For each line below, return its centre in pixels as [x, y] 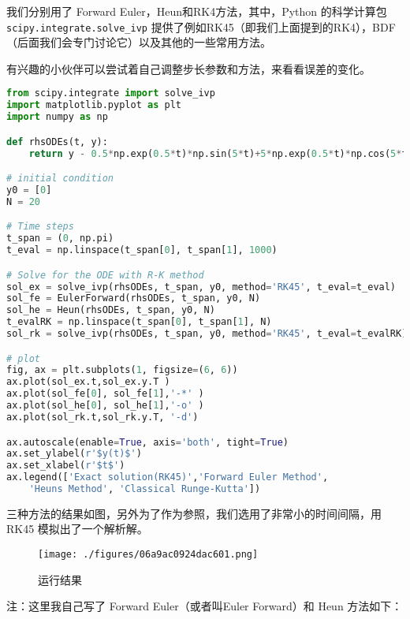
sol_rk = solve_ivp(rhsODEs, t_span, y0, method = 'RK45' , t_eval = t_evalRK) [207, 334]
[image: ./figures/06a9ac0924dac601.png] [148, 555]
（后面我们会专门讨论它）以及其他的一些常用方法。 [139, 42]
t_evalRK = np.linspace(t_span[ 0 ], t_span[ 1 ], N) [139, 322]
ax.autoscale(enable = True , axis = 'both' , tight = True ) [148, 442]
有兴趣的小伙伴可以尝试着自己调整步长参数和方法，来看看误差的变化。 [188, 68]
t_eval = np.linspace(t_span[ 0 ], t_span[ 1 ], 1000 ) [142, 250]
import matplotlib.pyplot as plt [94, 105]
